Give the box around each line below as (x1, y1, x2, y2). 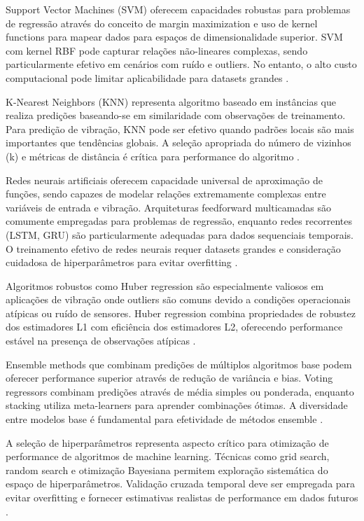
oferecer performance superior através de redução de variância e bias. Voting (6, 370, 333, 385)
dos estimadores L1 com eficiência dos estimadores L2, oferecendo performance (6, 319, 343, 334)
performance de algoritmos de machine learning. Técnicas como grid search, (6, 449, 330, 464)
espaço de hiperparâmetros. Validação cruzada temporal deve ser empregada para (6, 476, 356, 491)
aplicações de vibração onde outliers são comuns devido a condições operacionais (6, 292, 351, 307)
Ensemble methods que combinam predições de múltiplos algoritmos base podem (6, 356, 352, 371)
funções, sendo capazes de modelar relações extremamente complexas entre (6, 186, 326, 201)
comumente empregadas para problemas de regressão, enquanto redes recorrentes (6, 214, 353, 228)
